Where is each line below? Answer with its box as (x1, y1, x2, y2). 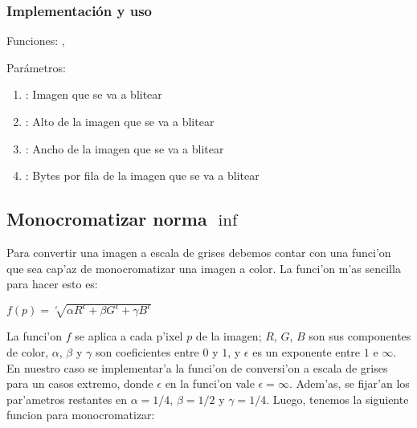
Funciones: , (6, 32, 65, 49)
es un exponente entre (252, 343, 361, 360)
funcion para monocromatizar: (6, 406, 155, 423)
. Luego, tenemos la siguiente (266, 390, 409, 407)
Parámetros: (6, 59, 66, 75)
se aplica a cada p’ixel (75, 328, 183, 344)
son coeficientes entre (95, 343, 199, 360)
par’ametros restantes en (6, 390, 128, 407)
